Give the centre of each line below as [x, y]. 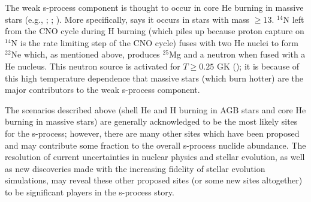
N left [294, 19]
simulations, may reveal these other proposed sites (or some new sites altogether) [154, 180]
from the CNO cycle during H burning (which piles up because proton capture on [155, 31]
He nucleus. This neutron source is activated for [93, 66]
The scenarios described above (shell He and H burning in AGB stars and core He [155, 109]
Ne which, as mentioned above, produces [85, 54]
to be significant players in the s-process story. [90, 192]
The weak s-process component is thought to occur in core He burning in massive [154, 7]
